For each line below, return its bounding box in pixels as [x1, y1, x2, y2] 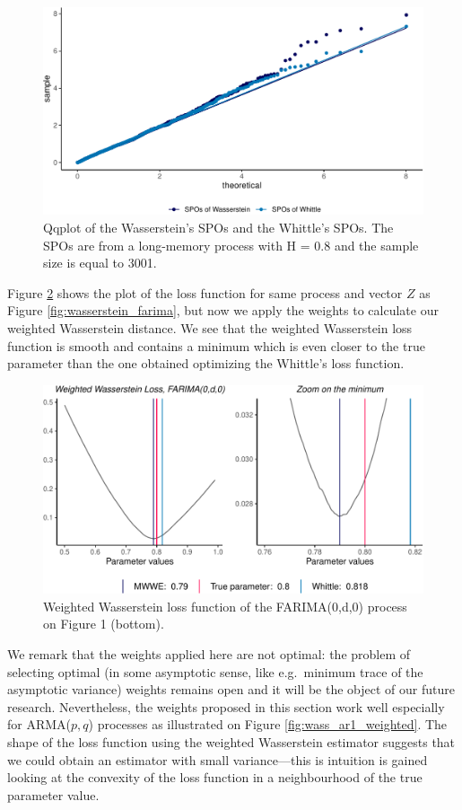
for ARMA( [7, 715, 72, 734]
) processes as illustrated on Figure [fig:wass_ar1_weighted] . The [88, 715, 448, 734]
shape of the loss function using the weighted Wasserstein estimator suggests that [7, 732, 456, 751]
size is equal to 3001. [43, 253, 157, 272]
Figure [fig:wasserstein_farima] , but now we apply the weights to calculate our [7, 301, 439, 320]
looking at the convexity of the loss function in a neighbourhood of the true [7, 768, 423, 787]
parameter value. [7, 785, 100, 804]
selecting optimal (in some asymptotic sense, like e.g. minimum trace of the [7, 662, 423, 681]
